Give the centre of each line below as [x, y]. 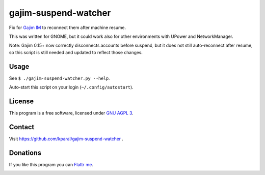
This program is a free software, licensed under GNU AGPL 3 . [71, 113]
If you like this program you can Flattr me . [51, 164]
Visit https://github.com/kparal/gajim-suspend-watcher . [66, 139]
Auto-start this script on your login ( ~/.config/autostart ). [71, 87]
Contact [22, 127]
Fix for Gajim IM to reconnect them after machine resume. [67, 28]
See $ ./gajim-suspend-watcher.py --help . [60, 78]
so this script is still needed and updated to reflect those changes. [76, 52]
